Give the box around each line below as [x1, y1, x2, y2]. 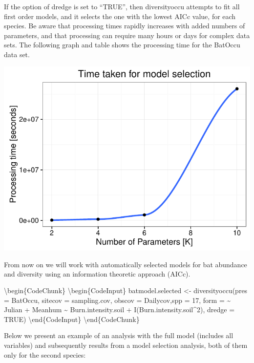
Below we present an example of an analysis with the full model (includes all [4, 330, 233, 341]
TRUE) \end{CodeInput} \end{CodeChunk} [4, 314, 140, 324]
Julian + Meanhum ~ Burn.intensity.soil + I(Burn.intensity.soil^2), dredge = [4, 304, 235, 315]
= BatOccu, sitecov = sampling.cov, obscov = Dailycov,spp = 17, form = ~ [4, 295, 231, 305]
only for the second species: [4, 349, 86, 360]
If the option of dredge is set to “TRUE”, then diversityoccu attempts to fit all [4, 1, 240, 11]
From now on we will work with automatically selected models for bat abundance [4, 259, 247, 269]
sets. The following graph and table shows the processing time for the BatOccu [4, 40, 240, 50]
